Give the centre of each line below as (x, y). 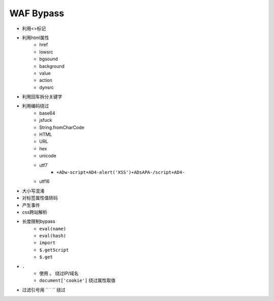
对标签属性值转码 (40, 198)
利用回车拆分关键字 (42, 97)
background (52, 66)
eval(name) (53, 229)
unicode (48, 156)
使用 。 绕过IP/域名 (59, 274)
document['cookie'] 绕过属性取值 (77, 280)
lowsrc (46, 52)
